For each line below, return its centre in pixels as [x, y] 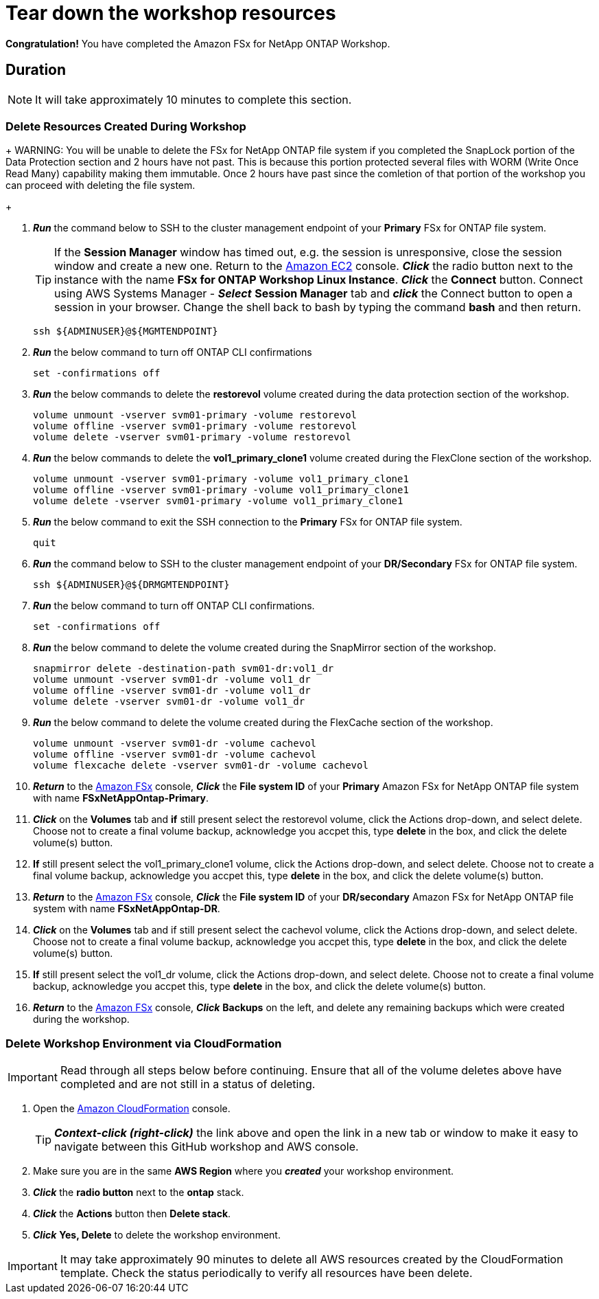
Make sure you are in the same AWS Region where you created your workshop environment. [244, 1171]
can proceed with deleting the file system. [101, 185]
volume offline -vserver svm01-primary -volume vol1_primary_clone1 [221, 490]
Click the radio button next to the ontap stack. [139, 1193]
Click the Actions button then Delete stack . [132, 1214]
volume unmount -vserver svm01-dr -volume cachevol [175, 744]
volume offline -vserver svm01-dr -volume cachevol [175, 755]
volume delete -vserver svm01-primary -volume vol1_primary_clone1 [218, 501]
